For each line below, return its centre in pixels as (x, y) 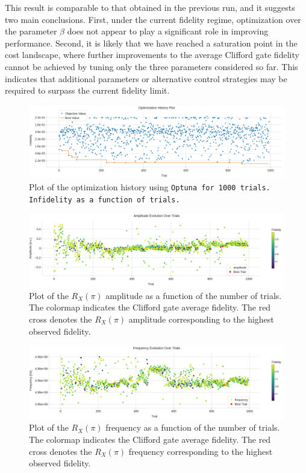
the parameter (31, 31)
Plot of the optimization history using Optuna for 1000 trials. (150, 187)
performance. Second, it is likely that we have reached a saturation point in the (151, 43)
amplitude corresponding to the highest (201, 319)
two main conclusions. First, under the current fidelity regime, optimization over (153, 19)
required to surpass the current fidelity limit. (87, 90)
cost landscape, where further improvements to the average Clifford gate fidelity (152, 55)
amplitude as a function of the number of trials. (194, 295)
